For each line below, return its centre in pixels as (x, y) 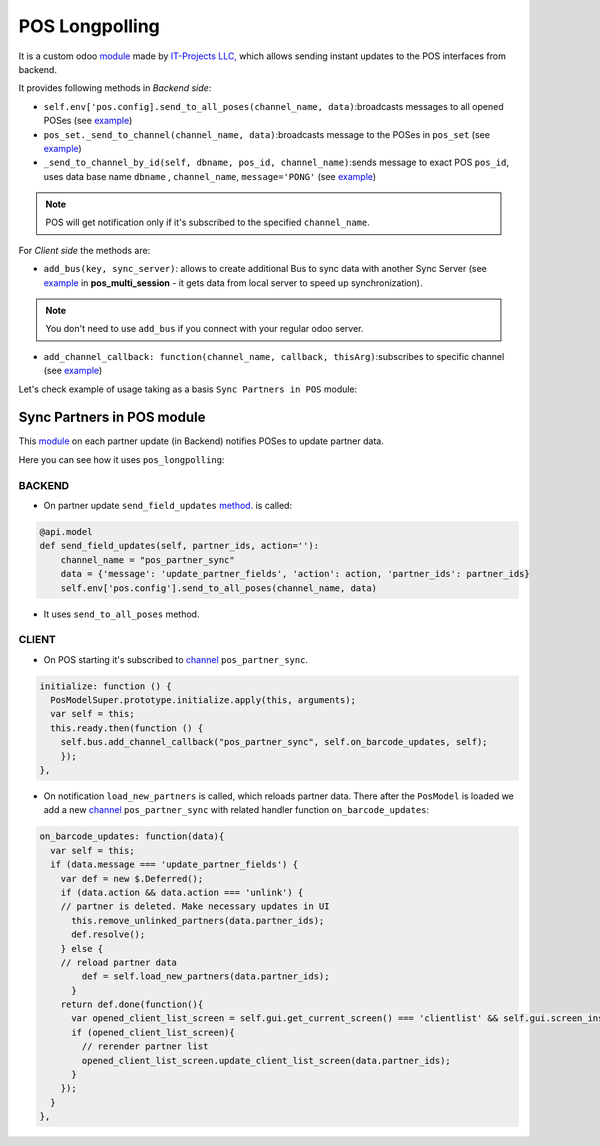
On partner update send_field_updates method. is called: (168, 506)
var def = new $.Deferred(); (132, 878)
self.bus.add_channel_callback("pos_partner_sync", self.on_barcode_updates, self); (274, 742)
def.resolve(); (108, 934)
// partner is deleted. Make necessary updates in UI (195, 906)
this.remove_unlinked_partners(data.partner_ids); (198, 920)
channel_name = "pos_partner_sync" (147, 559)
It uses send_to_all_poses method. (121, 614)
